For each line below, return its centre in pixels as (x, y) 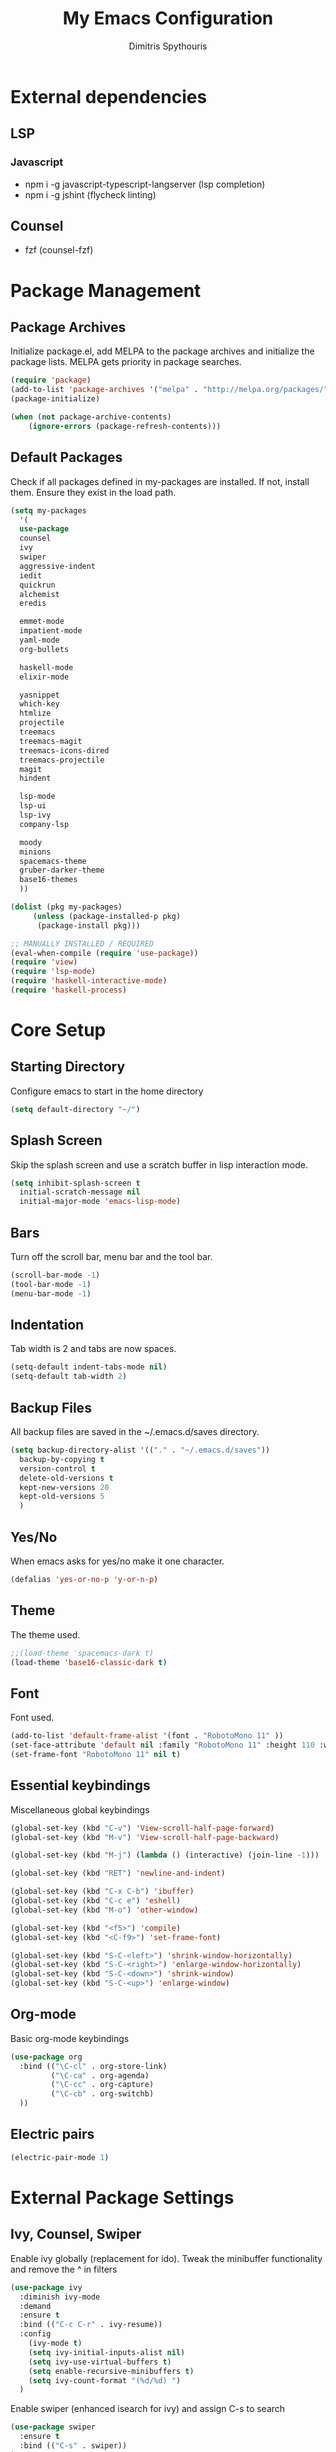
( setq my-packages (48, 510)
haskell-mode (46, 667)
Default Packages (66, 457)
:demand (35, 2306)
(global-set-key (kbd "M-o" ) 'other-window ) (104, 1910)
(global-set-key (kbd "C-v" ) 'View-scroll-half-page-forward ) (142, 1828)
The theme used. (45, 1634)
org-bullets (44, 649)
